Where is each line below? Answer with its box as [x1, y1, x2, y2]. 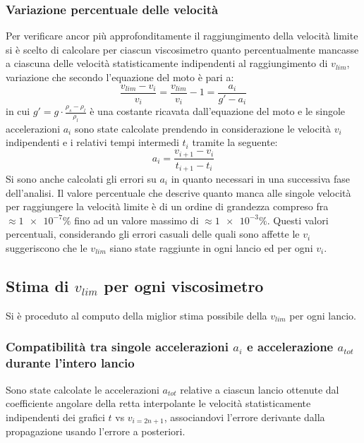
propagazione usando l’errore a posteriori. [6, 424, 186, 439]
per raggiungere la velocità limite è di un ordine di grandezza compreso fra [6, 199, 329, 214]
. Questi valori [267, 212, 329, 227]
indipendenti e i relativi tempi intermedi [6, 135, 179, 150]
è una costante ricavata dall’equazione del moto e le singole [90, 104, 346, 119]
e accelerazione [247, 338, 334, 356]
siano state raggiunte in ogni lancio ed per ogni [109, 240, 313, 255]
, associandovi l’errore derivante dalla [164, 409, 325, 424]
